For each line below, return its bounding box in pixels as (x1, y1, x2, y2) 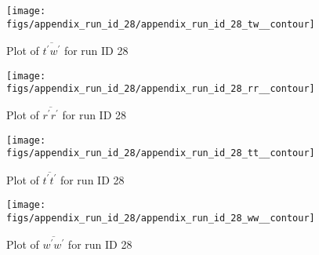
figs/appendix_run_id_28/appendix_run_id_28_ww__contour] (6, 213, 315, 224)
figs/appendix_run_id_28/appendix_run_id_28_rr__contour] (6, 83, 315, 95)
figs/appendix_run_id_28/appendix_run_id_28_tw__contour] (6, 18, 315, 30)
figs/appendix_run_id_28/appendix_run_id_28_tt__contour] (6, 148, 315, 159)
